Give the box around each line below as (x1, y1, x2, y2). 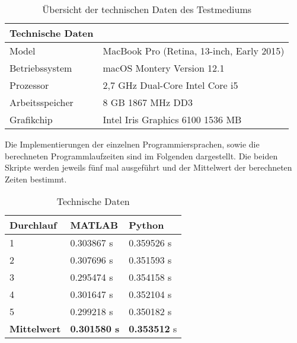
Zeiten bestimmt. (5, 172, 67, 185)
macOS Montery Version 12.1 (103, 61, 225, 75)
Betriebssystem (9, 61, 72, 75)
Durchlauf (9, 218, 57, 232)
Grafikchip (9, 113, 53, 126)
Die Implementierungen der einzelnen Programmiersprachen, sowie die (5, 138, 260, 150)
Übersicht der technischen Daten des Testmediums (42, 2, 252, 16)
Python (129, 218, 164, 232)
